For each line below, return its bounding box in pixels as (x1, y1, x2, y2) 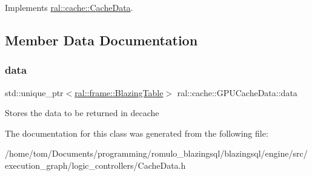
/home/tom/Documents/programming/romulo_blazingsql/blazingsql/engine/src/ (5, 147, 308, 160)
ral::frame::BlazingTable (75, 86, 164, 99)
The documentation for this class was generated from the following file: (5, 126, 268, 139)
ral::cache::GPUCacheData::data (177, 86, 297, 99)
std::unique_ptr (5, 86, 64, 99)
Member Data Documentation (5, 30, 198, 49)
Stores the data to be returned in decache (5, 106, 159, 119)
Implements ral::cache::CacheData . (5, 1, 133, 13)
